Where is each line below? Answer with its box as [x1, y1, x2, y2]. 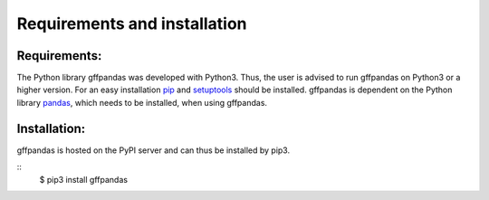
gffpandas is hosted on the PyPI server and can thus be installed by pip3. [16, 145, 290, 156]
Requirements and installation [16, 14, 248, 33]
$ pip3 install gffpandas [39, 174, 129, 185]
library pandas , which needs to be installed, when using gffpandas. [16, 97, 267, 108]
